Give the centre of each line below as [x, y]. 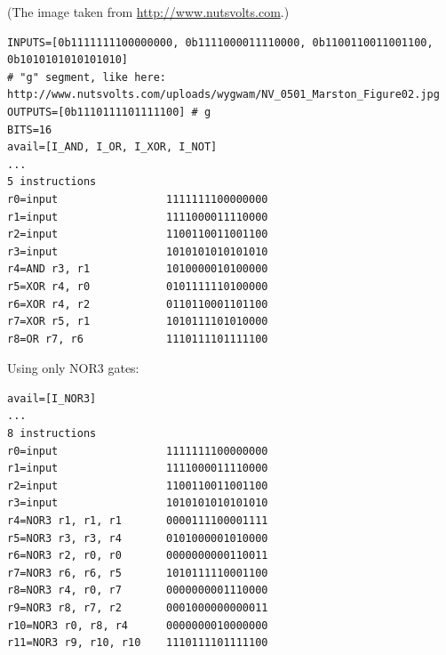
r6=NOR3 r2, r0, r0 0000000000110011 [138, 556]
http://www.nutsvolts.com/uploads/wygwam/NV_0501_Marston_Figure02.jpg [223, 95]
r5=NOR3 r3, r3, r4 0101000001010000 [138, 538]
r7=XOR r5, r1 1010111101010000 [138, 322]
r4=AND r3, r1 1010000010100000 [138, 269]
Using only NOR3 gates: [73, 368]
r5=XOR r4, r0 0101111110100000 [138, 286]
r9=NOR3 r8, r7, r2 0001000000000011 [138, 608]
